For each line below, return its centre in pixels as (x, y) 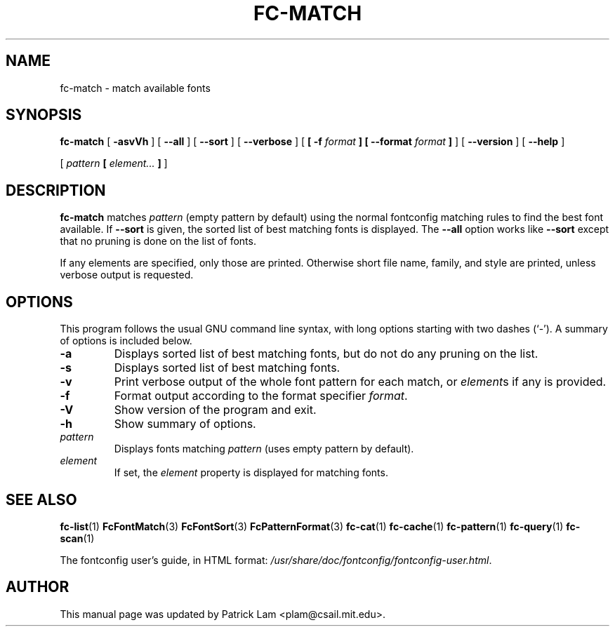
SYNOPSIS (44, 115)
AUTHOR (38, 587)
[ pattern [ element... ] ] (114, 163)
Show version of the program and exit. (215, 410)
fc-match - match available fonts (135, 88)
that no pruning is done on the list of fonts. (158, 241)
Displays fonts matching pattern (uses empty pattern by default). (264, 449)
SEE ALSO (41, 499)
